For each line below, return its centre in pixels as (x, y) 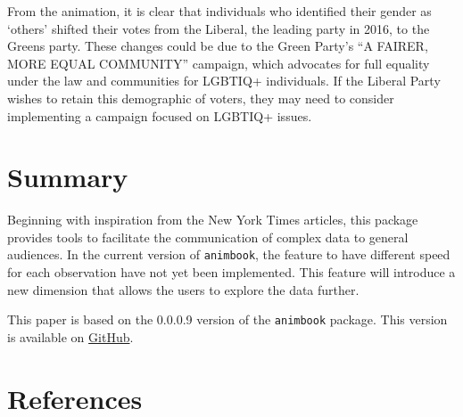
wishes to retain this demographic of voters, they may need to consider (201, 98)
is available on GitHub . (70, 336)
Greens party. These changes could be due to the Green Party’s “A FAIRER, (218, 46)
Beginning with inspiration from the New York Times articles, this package (213, 220)
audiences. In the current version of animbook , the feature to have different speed (229, 254)
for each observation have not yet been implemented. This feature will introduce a (231, 272)
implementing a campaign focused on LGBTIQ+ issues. (160, 115)
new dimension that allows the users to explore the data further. (183, 289)
